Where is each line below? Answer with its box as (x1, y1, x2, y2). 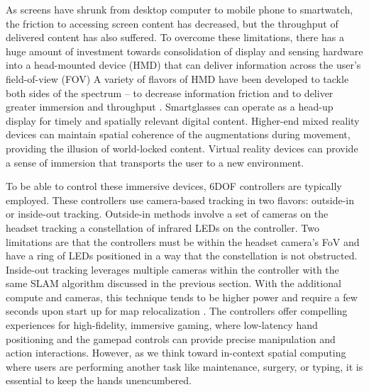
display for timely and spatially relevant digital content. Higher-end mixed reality (6, 113, 360, 128)
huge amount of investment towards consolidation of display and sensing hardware (6, 43, 363, 58)
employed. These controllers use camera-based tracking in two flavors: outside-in (6, 192, 354, 207)
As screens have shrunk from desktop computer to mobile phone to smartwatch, (6, 2, 353, 16)
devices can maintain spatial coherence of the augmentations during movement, (6, 127, 351, 142)
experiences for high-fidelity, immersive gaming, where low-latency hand (6, 318, 318, 332)
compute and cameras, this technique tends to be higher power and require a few (6, 289, 358, 304)
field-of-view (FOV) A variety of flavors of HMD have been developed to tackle (6, 71, 349, 86)
